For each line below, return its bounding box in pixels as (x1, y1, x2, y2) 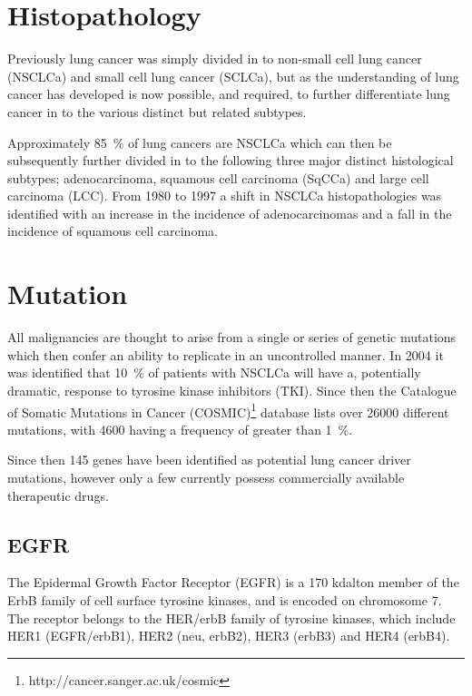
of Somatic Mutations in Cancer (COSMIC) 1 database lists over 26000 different (7, 399, 449, 421)
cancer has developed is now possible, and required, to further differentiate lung (7, 84, 450, 103)
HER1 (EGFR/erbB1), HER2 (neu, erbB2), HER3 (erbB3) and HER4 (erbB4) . (7, 626, 450, 645)
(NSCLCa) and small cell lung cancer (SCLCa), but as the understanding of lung (7, 66, 459, 85)
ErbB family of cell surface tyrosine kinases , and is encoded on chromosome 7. (7, 590, 442, 609)
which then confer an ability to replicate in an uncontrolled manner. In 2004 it (7, 345, 444, 364)
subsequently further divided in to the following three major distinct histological (7, 151, 454, 170)
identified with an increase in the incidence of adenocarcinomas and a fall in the (7, 203, 452, 222)
